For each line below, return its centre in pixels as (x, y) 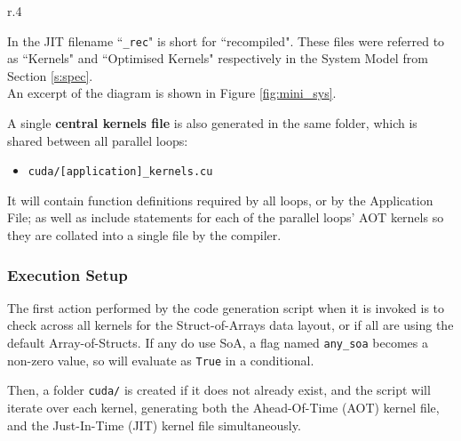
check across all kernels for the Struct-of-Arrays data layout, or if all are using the (230, 325)
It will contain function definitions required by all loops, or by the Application (220, 200)
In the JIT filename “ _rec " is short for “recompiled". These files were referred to (226, 40)
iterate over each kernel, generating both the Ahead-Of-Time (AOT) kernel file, (223, 408)
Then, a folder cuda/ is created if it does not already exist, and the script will (219, 390)
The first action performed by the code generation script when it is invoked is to (226, 307)
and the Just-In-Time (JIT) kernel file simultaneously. (154, 425)
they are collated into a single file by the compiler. (144, 235)
